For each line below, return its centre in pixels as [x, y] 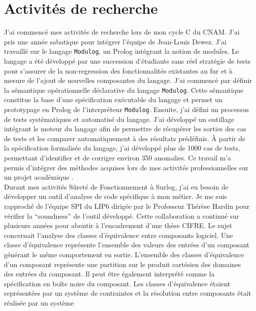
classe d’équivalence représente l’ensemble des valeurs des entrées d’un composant [127, 245]
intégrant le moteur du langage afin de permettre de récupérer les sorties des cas [125, 129]
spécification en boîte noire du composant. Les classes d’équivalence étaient [117, 283]
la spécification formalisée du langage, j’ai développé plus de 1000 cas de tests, [122, 148]
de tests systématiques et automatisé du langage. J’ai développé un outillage [119, 119]
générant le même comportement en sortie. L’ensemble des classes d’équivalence [124, 254]
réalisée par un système [39, 302]
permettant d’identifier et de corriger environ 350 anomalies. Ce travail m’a [118, 158]
